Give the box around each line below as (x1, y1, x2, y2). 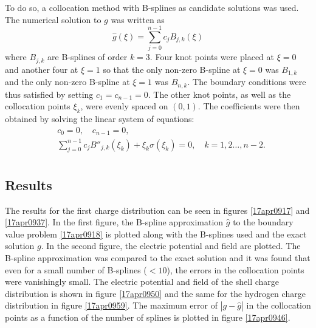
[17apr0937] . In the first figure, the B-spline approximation (5, 216, 224, 228)
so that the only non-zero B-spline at (103, 63, 241, 75)
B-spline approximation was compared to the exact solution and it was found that (5, 251, 311, 264)
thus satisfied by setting (5, 87, 94, 100)
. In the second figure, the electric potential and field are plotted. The (41, 239, 301, 252)
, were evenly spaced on (80, 100, 168, 112)
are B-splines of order (47, 50, 128, 63)
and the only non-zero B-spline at (5, 75, 130, 88)
